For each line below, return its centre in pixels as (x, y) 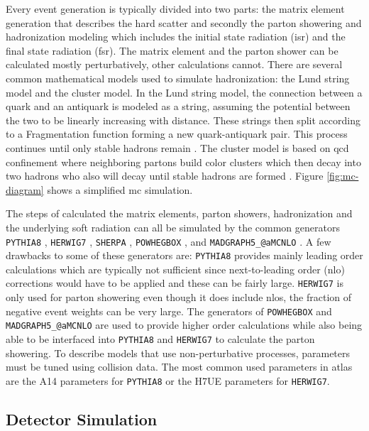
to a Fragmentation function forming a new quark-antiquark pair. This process (177, 134)
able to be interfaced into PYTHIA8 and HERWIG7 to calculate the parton (160, 338)
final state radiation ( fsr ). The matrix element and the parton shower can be (172, 50)
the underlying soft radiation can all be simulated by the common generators (173, 227)
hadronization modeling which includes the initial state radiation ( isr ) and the (176, 37)
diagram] (25, 189)
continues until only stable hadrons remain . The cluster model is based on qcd (177, 147)
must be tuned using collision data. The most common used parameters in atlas (179, 367)
